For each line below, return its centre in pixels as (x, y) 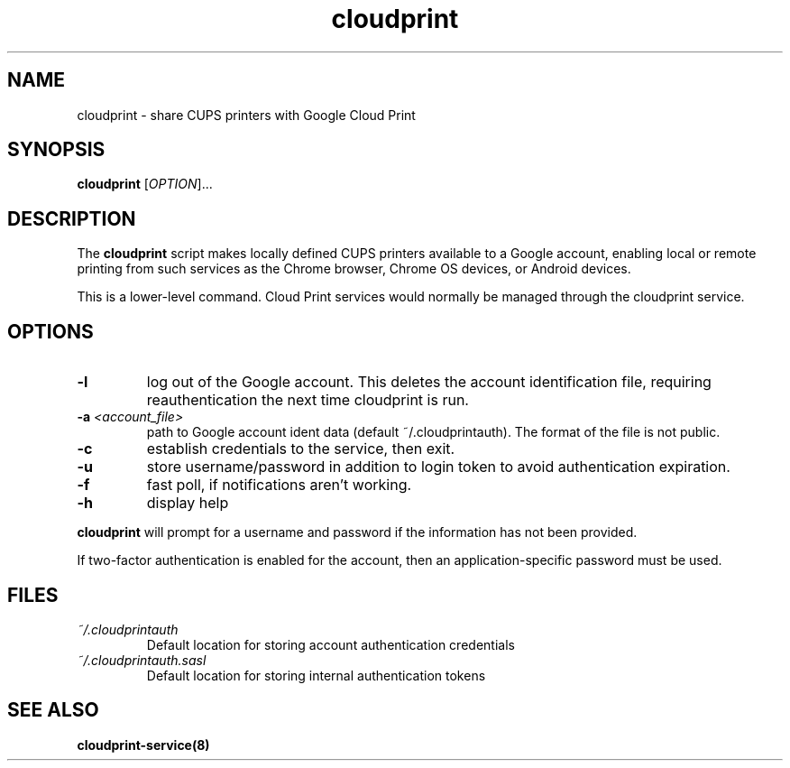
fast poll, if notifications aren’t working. (279, 485)
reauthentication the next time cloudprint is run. (308, 400)
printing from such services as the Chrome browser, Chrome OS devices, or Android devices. (354, 269)
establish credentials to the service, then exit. (301, 449)
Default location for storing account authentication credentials (331, 644)
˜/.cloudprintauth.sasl (142, 660)
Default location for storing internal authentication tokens (316, 675)
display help (188, 503)
